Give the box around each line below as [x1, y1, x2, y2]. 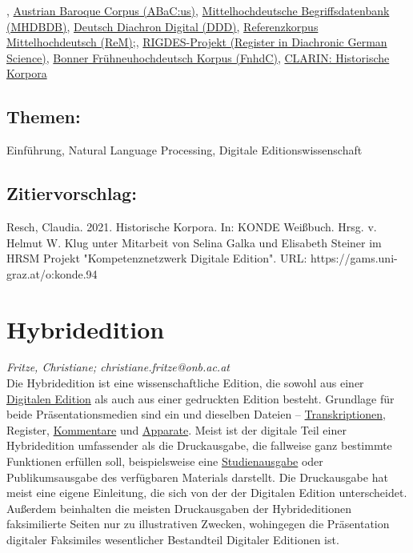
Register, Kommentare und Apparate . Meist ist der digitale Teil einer [6, 421, 347, 438]
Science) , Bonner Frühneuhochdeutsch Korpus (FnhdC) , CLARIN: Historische [6, 49, 390, 66]
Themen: [6, 104, 81, 129]
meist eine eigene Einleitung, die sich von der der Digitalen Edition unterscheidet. [6, 484, 407, 501]
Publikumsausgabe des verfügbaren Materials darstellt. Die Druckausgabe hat [6, 468, 388, 485]
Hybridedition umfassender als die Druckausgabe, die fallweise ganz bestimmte [6, 437, 392, 454]
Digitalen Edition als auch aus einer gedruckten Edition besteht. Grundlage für [6, 390, 395, 407]
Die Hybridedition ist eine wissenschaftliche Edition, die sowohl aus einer [6, 375, 364, 391]
